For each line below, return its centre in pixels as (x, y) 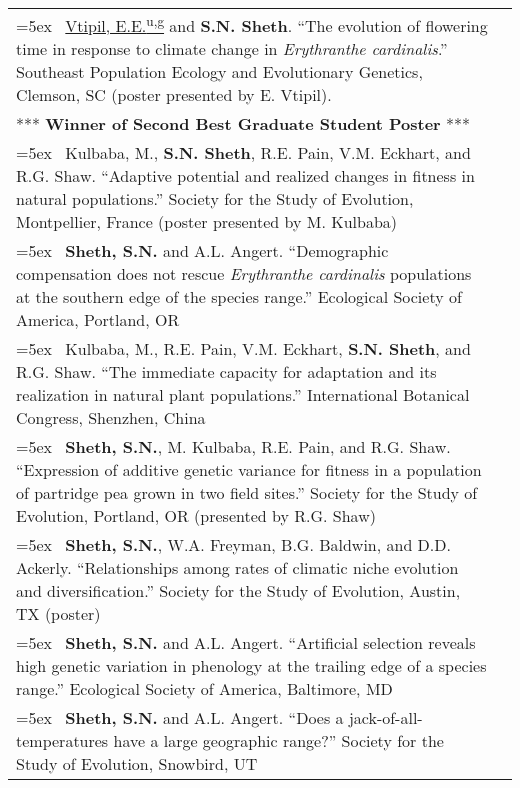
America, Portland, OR (98, 320)
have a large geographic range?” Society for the (278, 741)
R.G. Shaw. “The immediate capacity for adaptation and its (226, 372)
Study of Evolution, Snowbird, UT (137, 764)
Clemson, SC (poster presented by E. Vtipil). (174, 95)
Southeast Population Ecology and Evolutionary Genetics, (219, 72)
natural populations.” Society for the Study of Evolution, (215, 199)
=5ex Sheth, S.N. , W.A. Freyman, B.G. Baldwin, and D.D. (233, 545)
